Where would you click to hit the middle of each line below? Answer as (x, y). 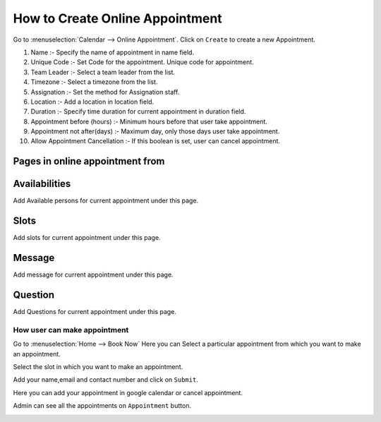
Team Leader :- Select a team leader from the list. (103, 72)
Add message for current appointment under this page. (93, 275)
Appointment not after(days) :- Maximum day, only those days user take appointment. (155, 131)
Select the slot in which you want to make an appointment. (98, 367)
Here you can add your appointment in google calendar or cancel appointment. (128, 392)
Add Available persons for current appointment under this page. (106, 200)
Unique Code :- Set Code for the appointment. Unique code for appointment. (142, 62)
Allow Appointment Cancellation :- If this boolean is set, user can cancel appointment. (156, 141)
